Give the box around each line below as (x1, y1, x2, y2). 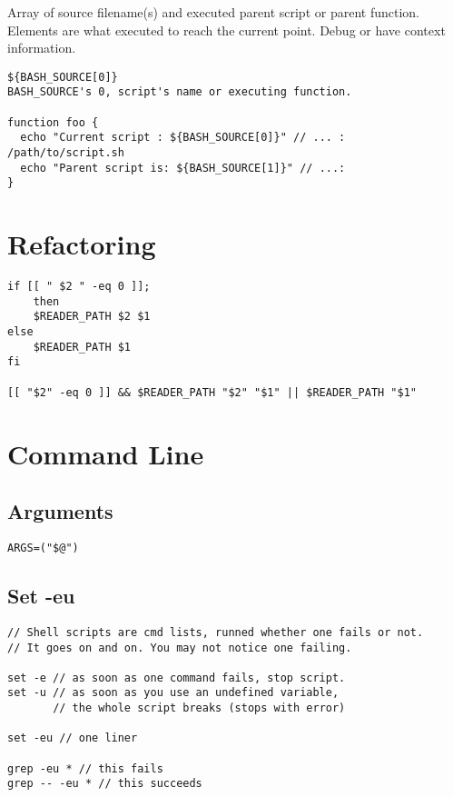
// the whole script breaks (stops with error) (53, 702, 346, 715)
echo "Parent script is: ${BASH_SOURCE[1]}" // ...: (20, 161, 346, 174)
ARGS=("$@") (7, 541, 79, 554)
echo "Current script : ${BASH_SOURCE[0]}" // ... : (20, 131, 346, 144)
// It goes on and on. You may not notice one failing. (7, 641, 352, 654)
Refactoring (7, 225, 156, 263)
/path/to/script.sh (7, 146, 124, 160)
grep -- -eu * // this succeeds (7, 777, 202, 791)
